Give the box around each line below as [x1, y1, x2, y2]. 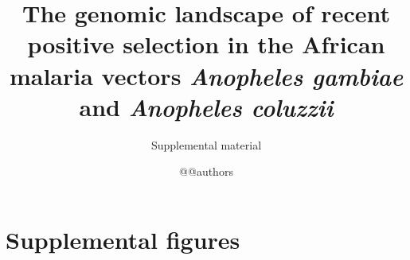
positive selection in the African [27, 28, 385, 60]
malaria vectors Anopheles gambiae [9, 59, 404, 92]
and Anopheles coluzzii [79, 90, 334, 123]
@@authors [179, 163, 233, 180]
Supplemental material [150, 136, 262, 153]
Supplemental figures [6, 223, 240, 255]
